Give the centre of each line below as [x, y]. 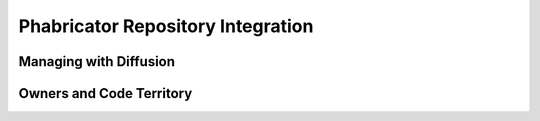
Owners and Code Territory [105, 93]
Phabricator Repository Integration [166, 26]
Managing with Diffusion [96, 61]
